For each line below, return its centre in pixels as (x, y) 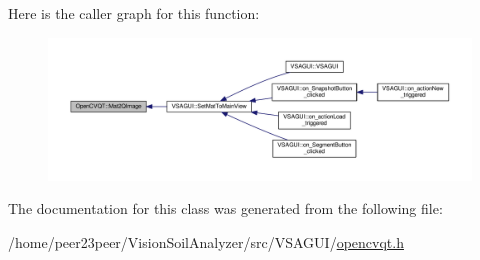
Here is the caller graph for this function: (134, 13)
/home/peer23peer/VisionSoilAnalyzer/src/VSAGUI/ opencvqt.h (206, 242)
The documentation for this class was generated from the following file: (225, 208)
